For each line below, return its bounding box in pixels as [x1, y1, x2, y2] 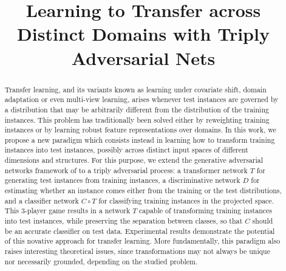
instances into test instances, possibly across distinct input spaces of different [4, 145, 248, 155]
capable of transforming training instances [139, 205, 273, 216]
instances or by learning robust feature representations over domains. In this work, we [4, 125, 276, 135]
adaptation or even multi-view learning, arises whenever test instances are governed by [4, 94, 279, 105]
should [252, 216, 273, 226]
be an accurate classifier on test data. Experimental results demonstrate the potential [4, 225, 275, 236]
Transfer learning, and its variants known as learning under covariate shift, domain [4, 84, 267, 94]
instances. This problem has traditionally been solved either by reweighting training [4, 114, 270, 125]
